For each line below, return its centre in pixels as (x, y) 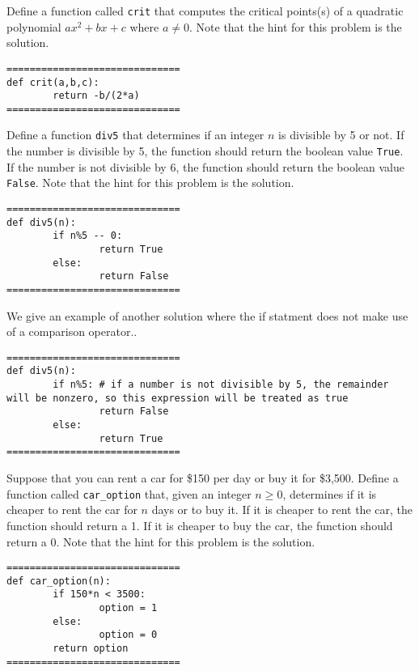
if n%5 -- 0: (88, 236)
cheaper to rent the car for (72, 510)
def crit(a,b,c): (53, 82)
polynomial (34, 26)
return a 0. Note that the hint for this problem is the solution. (161, 541)
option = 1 (128, 608)
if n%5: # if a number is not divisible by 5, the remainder (221, 385)
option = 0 (128, 635)
